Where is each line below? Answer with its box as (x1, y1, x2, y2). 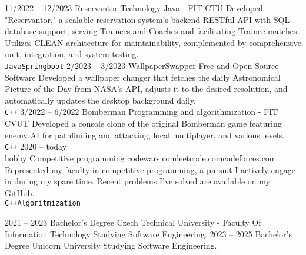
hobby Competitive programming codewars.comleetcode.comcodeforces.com (5, 151, 277, 164)
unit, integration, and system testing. (5, 48, 139, 60)
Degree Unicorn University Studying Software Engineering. (5, 239, 217, 251)
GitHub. (5, 186, 35, 198)
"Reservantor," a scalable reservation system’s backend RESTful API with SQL (5, 13, 290, 25)
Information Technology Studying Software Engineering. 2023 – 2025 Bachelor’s (5, 227, 292, 240)
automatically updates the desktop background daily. (5, 94, 196, 106)
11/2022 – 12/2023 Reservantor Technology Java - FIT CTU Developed (5, 2, 263, 14)
